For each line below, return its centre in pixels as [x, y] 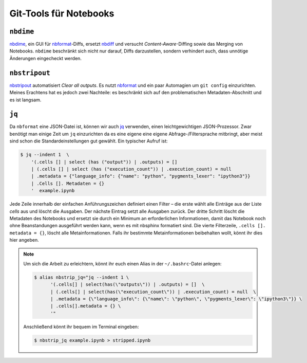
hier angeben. [24, 240]
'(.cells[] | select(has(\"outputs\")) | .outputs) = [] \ [128, 285]
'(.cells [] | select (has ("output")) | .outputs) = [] [104, 162]
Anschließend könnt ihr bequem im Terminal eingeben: [81, 326]
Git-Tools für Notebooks [62, 13]
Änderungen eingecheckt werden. [46, 58]
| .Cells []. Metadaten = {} [68, 183]
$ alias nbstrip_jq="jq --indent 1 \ [82, 277]
